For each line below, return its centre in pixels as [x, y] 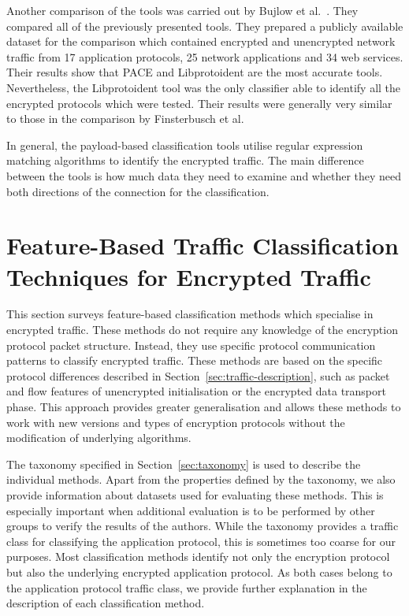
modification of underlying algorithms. [99, 438]
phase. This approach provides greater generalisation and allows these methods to [204, 406]
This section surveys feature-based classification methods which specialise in [190, 314]
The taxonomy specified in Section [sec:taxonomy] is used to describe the [184, 464]
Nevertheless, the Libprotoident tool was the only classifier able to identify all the [204, 87]
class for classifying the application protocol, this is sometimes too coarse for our [201, 541]
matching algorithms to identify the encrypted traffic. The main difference [185, 160]
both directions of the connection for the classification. [138, 191]
